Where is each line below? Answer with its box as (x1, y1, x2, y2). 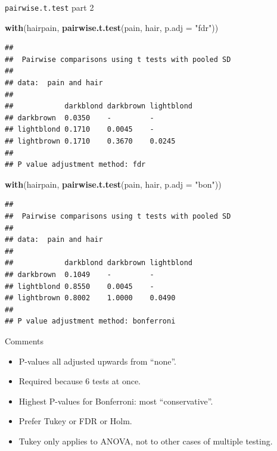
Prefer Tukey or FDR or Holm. (18, 415, 132, 427)
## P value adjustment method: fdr (5, 160, 146, 169)
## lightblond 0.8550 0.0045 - (5, 282, 154, 291)
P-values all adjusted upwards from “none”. (18, 354, 176, 367)
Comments (5, 334, 44, 347)
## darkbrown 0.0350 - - (5, 113, 154, 122)
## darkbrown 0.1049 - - (5, 270, 154, 279)
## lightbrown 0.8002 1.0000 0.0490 (5, 294, 176, 303)
